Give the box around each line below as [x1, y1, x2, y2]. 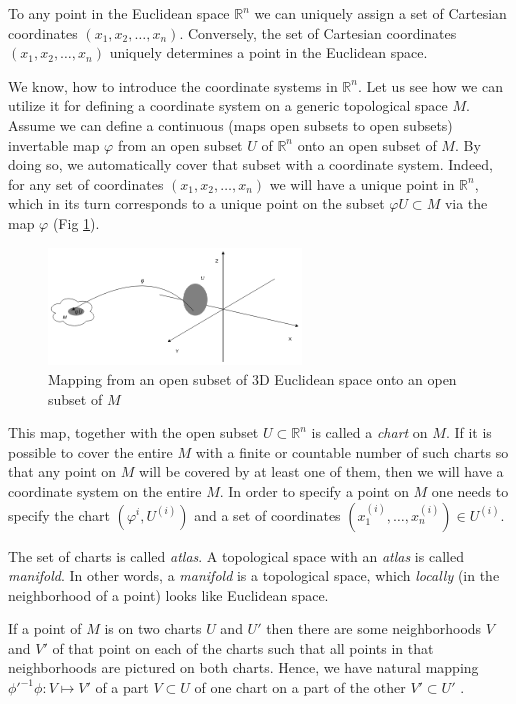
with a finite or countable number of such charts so [195, 441, 509, 462]
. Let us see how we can [357, 75, 503, 96]
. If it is [445, 422, 492, 443]
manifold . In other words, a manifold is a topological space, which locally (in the [8, 565, 500, 586]
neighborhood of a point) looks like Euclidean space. [8, 584, 329, 605]
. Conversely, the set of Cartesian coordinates [179, 22, 457, 43]
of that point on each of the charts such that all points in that [52, 637, 434, 658]
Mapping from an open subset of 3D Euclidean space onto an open [48, 368, 457, 389]
